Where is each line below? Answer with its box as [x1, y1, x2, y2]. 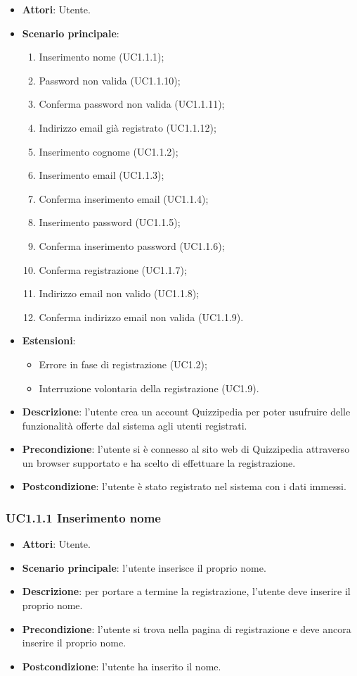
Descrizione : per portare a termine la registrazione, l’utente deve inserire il [22, 584, 351, 599]
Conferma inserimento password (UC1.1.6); [39, 238, 225, 253]
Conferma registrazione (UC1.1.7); [39, 262, 187, 277]
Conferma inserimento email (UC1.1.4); [39, 191, 209, 206]
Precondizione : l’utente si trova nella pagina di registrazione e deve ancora [22, 621, 351, 636]
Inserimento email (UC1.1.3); [39, 168, 164, 182]
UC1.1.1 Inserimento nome [6, 508, 161, 526]
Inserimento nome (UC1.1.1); [39, 49, 164, 64]
